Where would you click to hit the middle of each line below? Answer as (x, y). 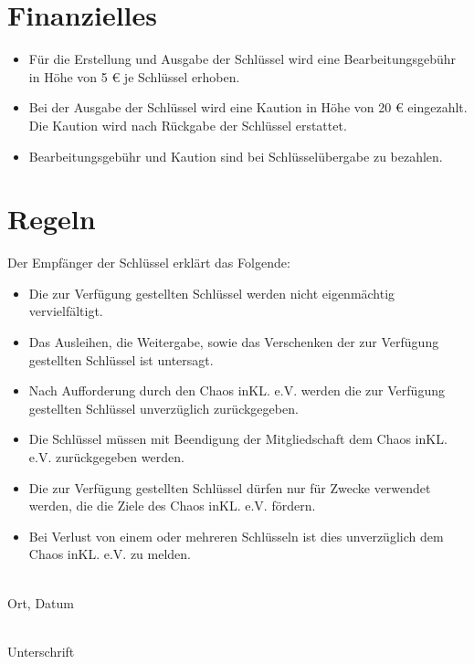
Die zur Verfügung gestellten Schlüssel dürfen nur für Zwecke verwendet (230, 487)
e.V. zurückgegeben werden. (106, 456)
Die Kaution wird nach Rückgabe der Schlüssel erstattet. (188, 125)
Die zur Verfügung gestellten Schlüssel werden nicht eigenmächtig (212, 293)
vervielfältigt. (66, 311)
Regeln (52, 219)
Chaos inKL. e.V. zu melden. (110, 554)
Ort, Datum (41, 602)
